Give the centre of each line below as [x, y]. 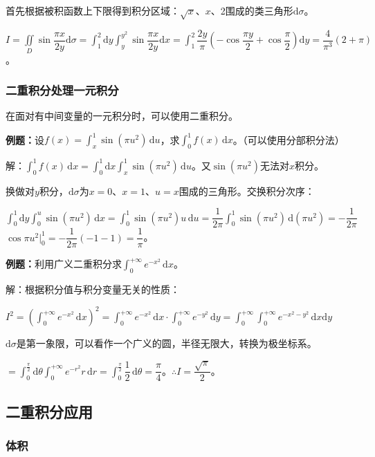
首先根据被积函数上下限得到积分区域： [93, 10]
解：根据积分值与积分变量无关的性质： [93, 289]
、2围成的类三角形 [252, 10]
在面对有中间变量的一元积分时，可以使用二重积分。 [122, 116]
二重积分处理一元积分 [62, 90]
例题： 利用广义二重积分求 [64, 264]
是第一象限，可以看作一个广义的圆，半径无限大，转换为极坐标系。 [166, 343]
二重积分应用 [49, 411]
